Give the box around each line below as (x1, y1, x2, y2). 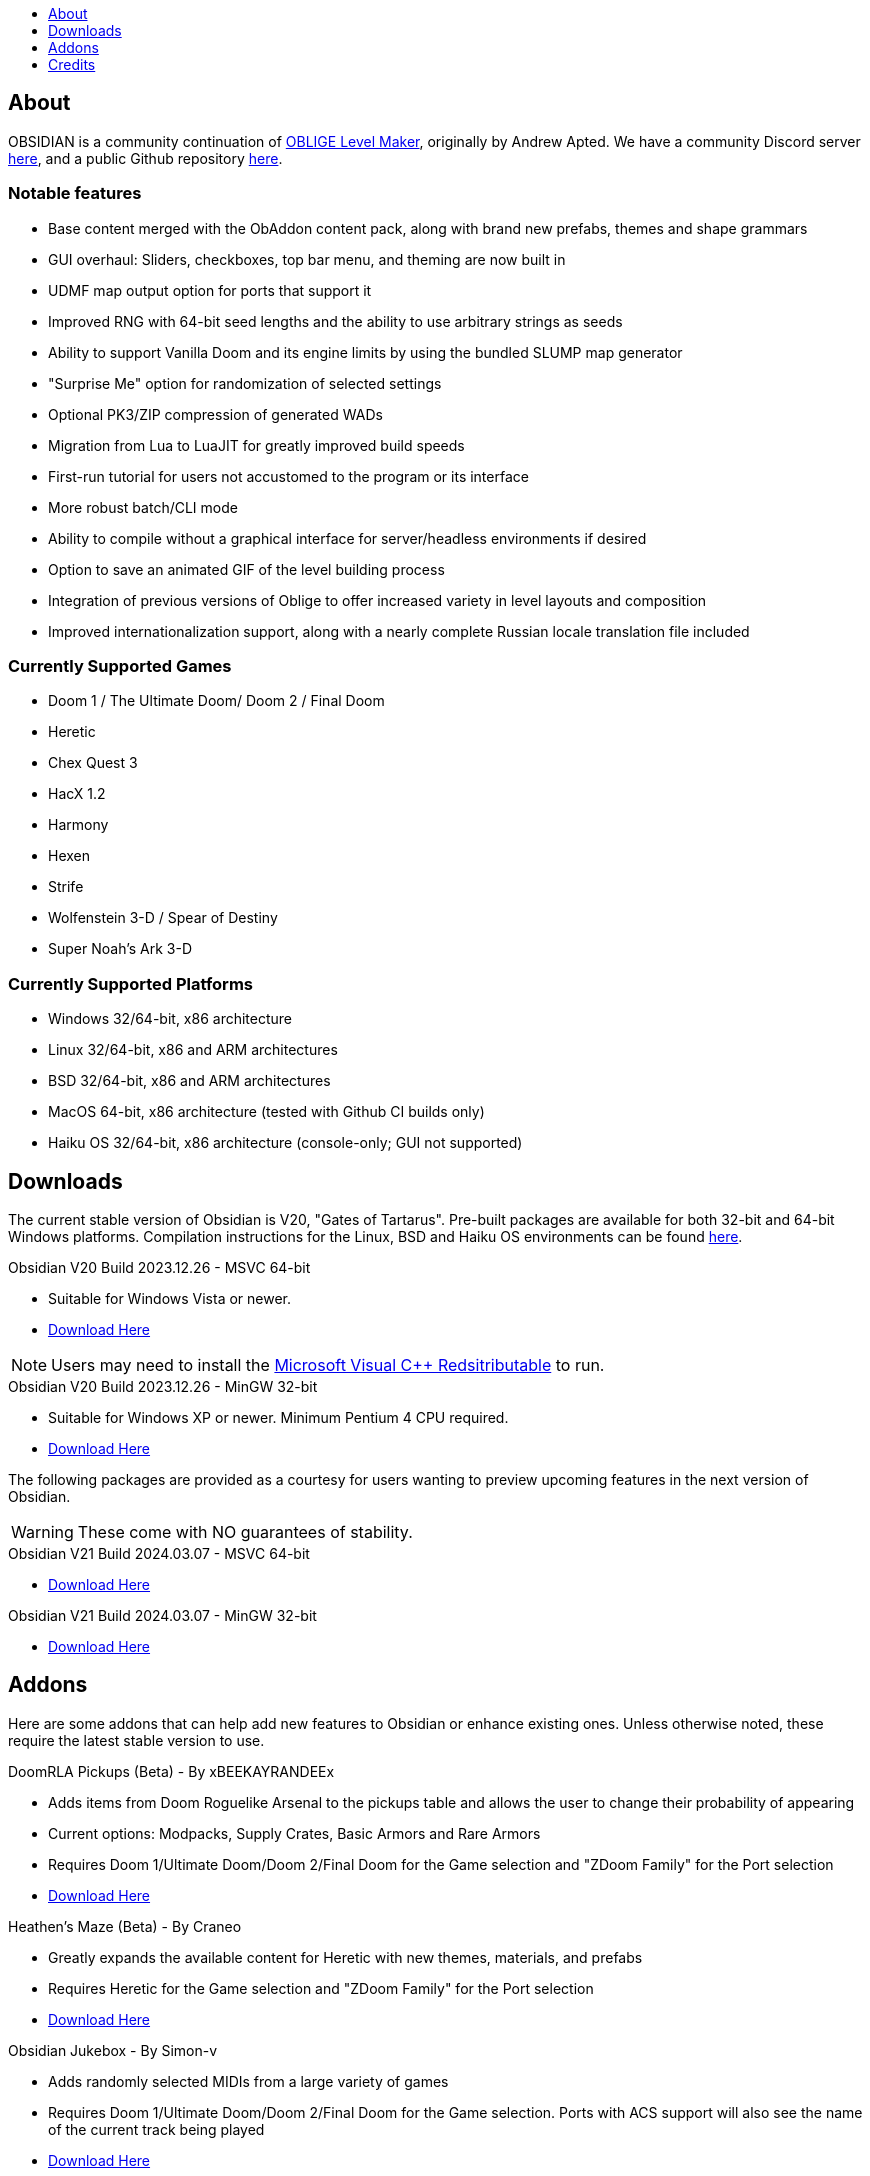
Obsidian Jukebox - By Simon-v (8, 2041, 218, 2059)
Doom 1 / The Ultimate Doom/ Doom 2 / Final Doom (48, 692, 385, 710)
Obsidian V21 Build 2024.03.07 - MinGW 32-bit (8, 1606, 317, 1624)
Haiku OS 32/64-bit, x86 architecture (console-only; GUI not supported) (48, 1134, 523, 1152)
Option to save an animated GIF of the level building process (48, 560, 445, 578)
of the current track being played (48, 2120, 265, 2138)
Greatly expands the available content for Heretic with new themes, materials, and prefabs (48, 1948, 643, 1966)
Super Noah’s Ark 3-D (48, 940, 193, 958)
